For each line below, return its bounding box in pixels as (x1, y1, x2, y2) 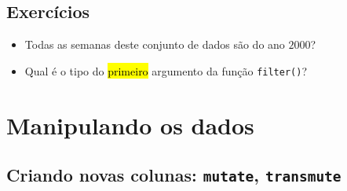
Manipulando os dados (6, 108, 254, 141)
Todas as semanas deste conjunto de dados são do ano (24, 36, 285, 53)
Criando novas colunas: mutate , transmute (6, 163, 342, 187)
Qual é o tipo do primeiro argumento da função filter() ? (24, 62, 308, 79)
